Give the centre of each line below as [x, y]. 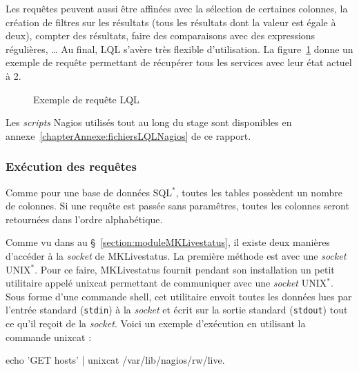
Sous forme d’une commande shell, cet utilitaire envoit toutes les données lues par [179, 296]
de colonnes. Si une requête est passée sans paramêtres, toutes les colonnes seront [177, 206]
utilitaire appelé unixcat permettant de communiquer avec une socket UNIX [166, 283]
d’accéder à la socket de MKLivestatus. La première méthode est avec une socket [176, 255]
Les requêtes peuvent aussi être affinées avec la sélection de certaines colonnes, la [177, 8]
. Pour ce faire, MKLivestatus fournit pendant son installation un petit [185, 269]
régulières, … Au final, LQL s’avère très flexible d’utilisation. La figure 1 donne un [179, 49]
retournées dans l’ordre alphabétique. [84, 219]
